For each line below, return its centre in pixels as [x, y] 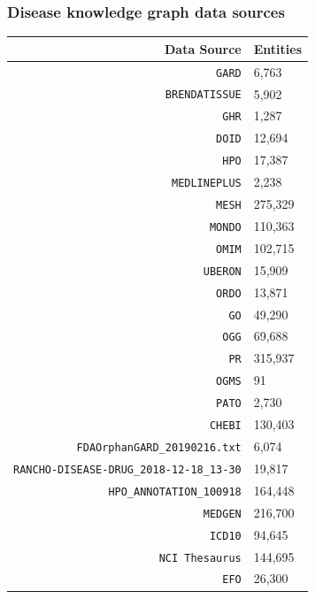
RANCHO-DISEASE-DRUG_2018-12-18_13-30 [127, 469]
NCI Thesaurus [200, 558]
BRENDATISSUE [203, 95]
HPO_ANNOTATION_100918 [175, 491]
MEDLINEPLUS [206, 184]
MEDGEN [222, 514]
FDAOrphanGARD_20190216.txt [159, 447]
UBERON [222, 271]
